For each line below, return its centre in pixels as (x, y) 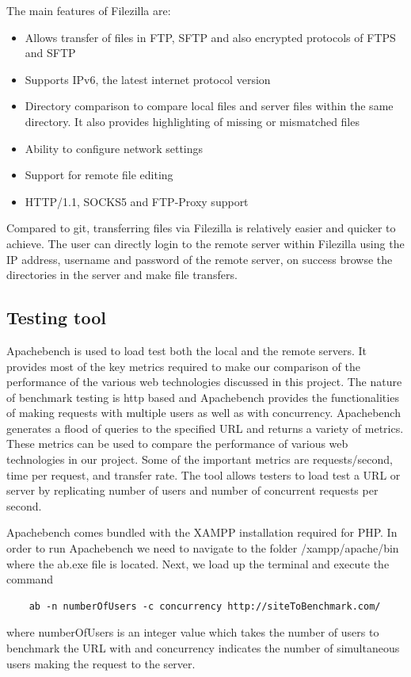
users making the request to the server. (101, 663)
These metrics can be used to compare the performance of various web (177, 444)
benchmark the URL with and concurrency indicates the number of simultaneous (203, 648)
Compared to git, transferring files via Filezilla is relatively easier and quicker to (201, 228)
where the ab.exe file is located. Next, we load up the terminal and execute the (198, 563)
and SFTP (50, 53)
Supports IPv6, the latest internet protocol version (148, 79)
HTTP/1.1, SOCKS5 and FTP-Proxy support (137, 201)
